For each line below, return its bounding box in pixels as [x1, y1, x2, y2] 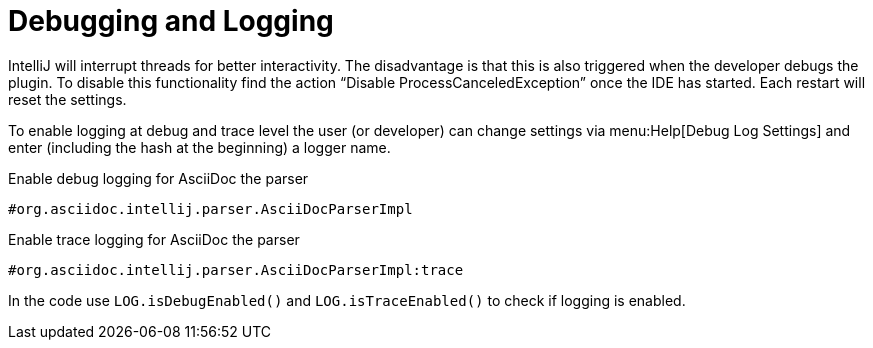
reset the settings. [8, 90, 127, 108]
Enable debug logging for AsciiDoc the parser [8, 169, 309, 187]
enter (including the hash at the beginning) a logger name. [8, 138, 391, 156]
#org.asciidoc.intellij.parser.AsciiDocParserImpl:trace [8, 261, 464, 278]
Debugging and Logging [8, 4, 334, 38]
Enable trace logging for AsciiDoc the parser [8, 230, 300, 248]
